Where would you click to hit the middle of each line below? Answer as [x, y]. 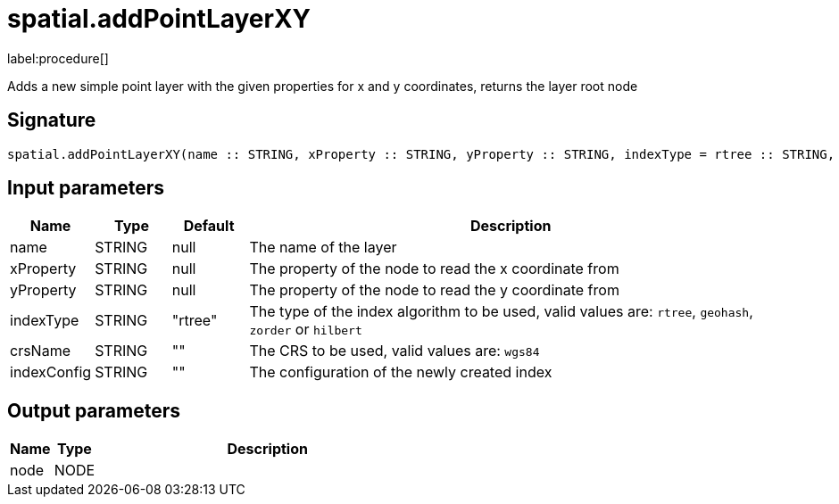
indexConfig [51, 372]
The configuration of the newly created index [401, 372]
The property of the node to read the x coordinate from [434, 269]
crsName [40, 351]
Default [209, 226]
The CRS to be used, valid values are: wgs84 [395, 351]
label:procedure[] [58, 58]
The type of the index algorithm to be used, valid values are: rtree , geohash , [501, 312]
